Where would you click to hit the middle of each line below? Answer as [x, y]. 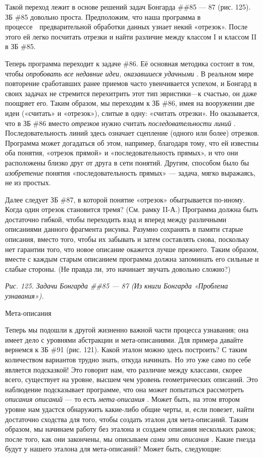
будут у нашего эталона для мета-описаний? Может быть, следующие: [113, 449]
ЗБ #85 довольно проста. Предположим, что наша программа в [103, 16]
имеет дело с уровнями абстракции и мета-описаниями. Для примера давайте [124, 339]
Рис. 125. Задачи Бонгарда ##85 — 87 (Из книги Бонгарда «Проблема [117, 286]
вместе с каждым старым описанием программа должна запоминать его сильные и [132, 259]
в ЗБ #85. [20, 46]
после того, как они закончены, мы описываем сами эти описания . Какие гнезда [130, 439]
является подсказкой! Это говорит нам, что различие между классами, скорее [124, 369]
